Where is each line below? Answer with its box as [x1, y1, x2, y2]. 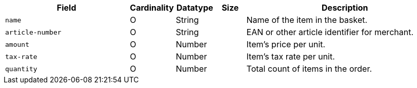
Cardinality [130, 3, 174, 13]
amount [5, 40, 29, 48]
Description [322, 3, 368, 13]
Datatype [176, 3, 213, 13]
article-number [5, 28, 62, 36]
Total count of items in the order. [246, 64, 372, 74]
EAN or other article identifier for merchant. [246, 27, 414, 37]
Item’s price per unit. [246, 39, 326, 49]
